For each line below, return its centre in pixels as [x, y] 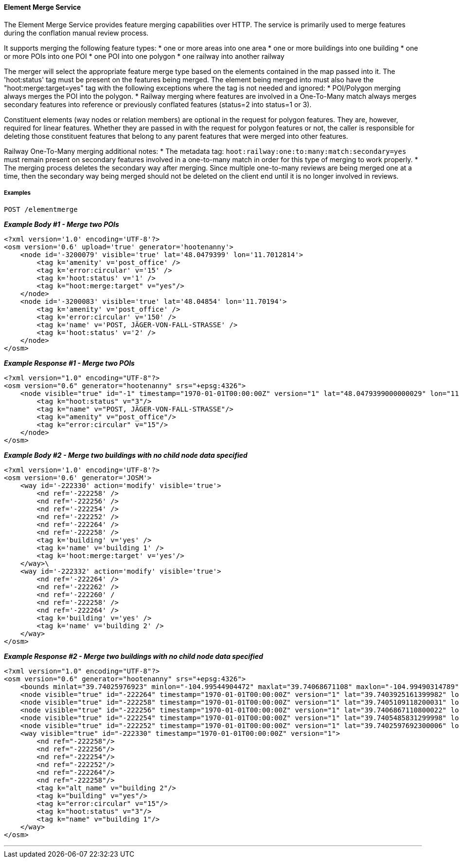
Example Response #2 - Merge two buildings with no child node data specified [133, 656]
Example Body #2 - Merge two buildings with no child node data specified [126, 455]
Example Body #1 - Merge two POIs [62, 225]
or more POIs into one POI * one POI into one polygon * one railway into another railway [144, 56]
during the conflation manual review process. [76, 33]
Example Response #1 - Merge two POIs [69, 363]
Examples [17, 193]
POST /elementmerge [41, 210]
